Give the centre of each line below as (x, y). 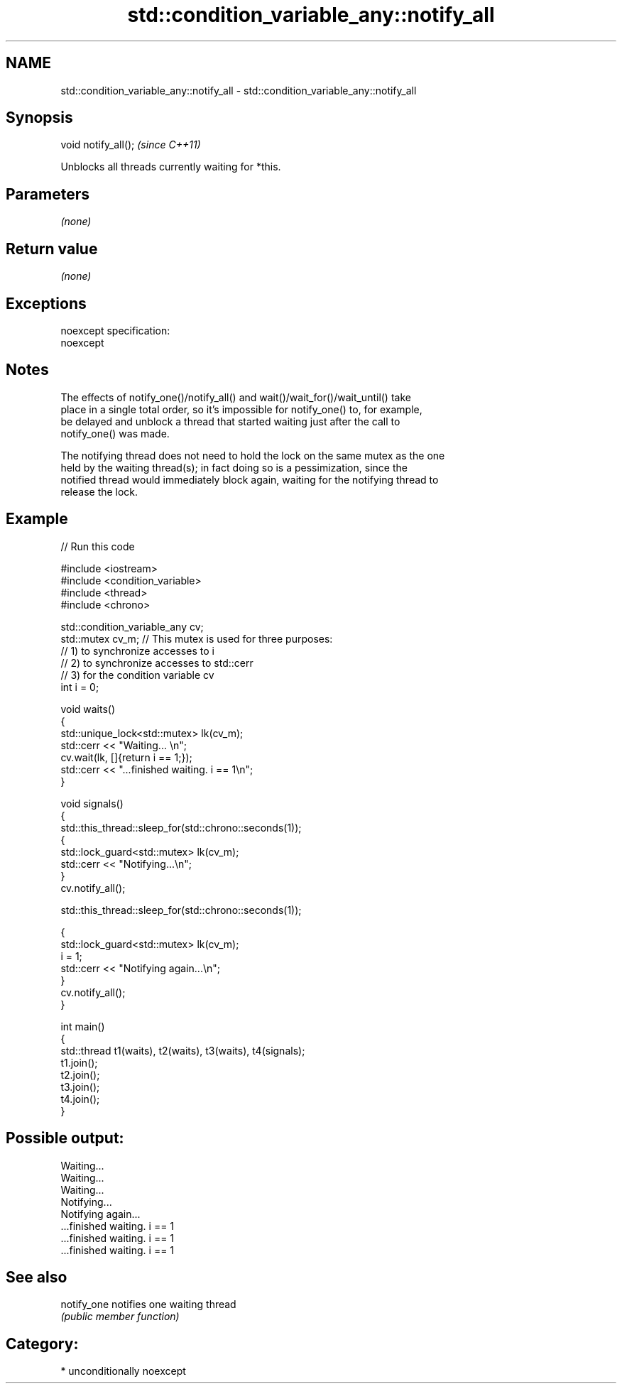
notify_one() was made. (115, 433)
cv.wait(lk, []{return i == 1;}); (126, 757)
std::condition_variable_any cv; (132, 626)
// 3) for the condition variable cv (137, 675)
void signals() (92, 803)
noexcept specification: (115, 330)
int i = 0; (80, 687)
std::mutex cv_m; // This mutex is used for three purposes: (197, 638)
